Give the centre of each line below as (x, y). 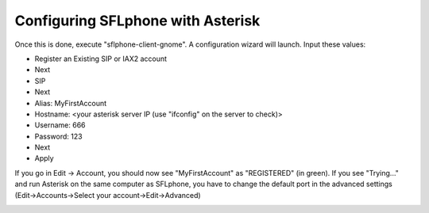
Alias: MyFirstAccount (71, 103)
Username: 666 (60, 125)
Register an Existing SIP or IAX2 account (100, 59)
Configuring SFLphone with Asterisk (137, 21)
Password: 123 (58, 136)
